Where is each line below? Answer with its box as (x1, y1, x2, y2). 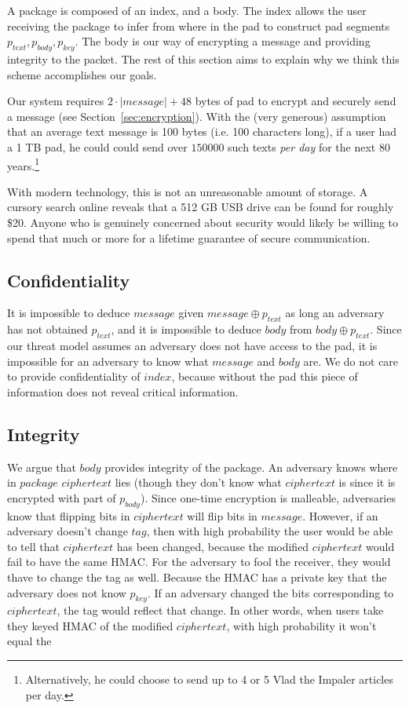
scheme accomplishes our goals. (7, 66, 157, 82)
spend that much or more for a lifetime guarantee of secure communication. (7, 229, 371, 246)
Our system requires (7, 93, 104, 109)
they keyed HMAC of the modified (7, 617, 173, 633)
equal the (7, 633, 52, 649)
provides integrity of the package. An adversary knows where (104, 458, 398, 475)
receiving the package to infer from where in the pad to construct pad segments (7, 17, 390, 34)
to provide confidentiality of (7, 368, 141, 385)
